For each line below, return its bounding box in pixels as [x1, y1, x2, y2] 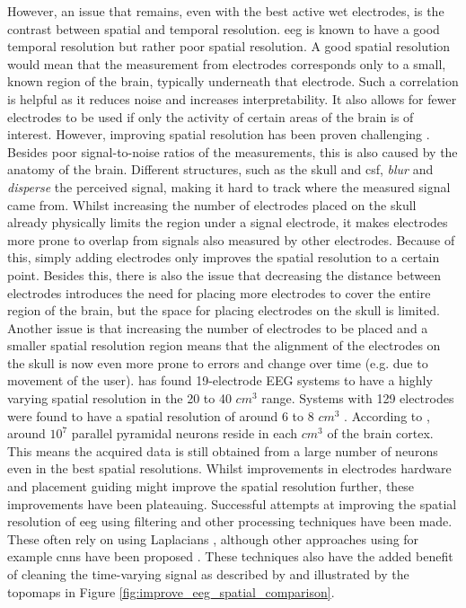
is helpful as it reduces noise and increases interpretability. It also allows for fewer [7, 89, 457, 108]
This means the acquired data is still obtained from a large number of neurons [7, 441, 438, 460]
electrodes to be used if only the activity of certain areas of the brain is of [7, 107, 414, 126]
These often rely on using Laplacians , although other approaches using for [7, 529, 419, 548]
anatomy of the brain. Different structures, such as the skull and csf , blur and [7, 160, 434, 179]
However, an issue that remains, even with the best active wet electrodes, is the [7, 2, 444, 20]
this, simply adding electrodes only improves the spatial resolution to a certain [7, 248, 440, 267]
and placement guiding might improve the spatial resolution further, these [7, 477, 415, 496]
